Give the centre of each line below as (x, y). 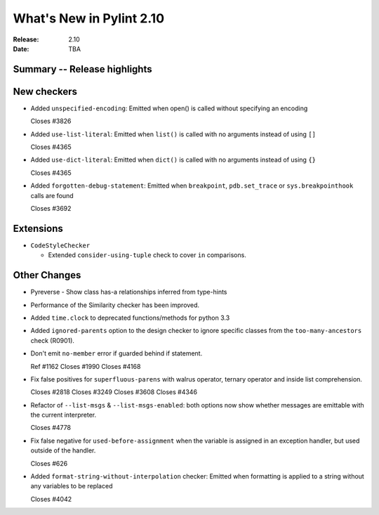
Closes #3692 (51, 208)
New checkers (45, 91)
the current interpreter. (64, 415)
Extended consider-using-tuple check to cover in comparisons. (147, 255)
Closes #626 (49, 463)
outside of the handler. (63, 450)
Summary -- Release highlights (82, 69)
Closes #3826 (51, 121)
